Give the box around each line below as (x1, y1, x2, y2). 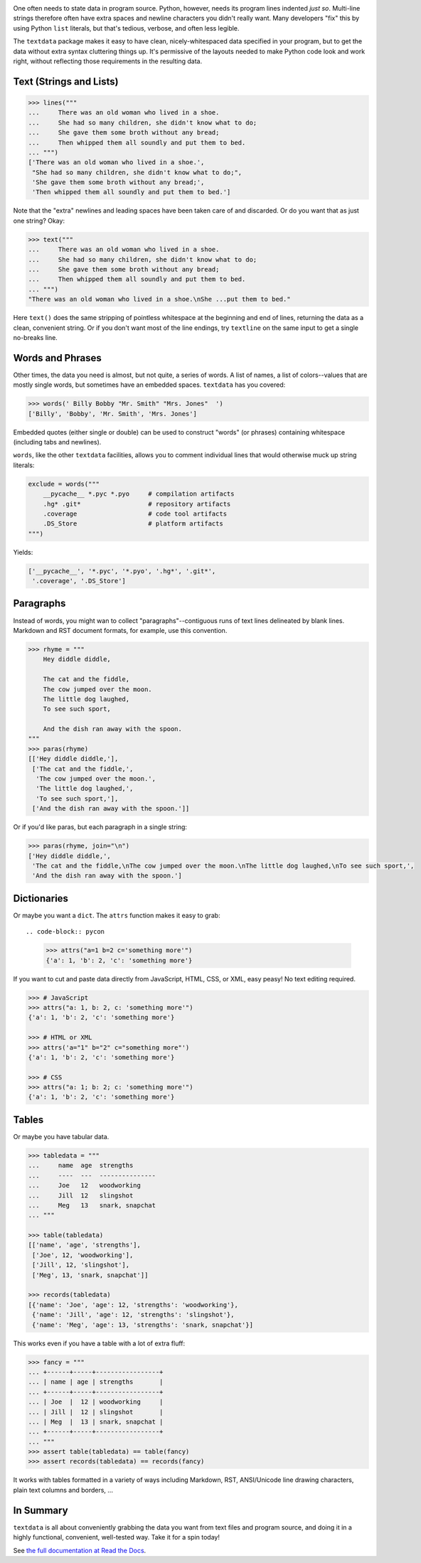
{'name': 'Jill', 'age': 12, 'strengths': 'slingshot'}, (32, 1311, 235, 1319)
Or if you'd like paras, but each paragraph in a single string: (13, 823, 188, 831)
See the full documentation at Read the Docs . (13, 1546, 146, 1554)
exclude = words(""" (28, 480, 100, 488)
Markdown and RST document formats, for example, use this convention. (13, 626, 228, 634)
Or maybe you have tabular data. (13, 1132, 110, 1141)
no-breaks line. (13, 333, 58, 341)
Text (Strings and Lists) (13, 75, 119, 87)
